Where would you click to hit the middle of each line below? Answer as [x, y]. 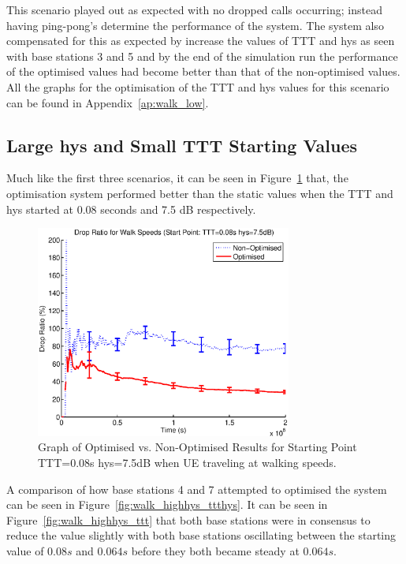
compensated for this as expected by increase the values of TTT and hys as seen [201, 41]
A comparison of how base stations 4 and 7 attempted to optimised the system [197, 489]
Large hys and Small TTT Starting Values [182, 145]
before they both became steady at [215, 550]
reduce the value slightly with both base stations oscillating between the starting [201, 535]
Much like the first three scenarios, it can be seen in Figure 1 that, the [177, 178]
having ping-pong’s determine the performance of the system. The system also [195, 25]
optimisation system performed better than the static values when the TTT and [200, 193]
